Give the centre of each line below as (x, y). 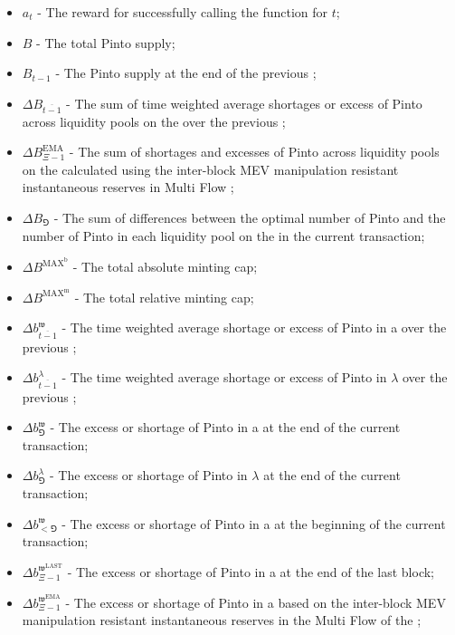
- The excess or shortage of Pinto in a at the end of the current (225, 427)
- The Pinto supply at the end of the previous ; (186, 73)
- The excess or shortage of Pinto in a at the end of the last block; (251, 571)
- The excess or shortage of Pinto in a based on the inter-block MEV (256, 602)
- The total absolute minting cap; (165, 267)
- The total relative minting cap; (164, 297)
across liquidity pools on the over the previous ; (154, 121)
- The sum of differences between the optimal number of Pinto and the (250, 217)
